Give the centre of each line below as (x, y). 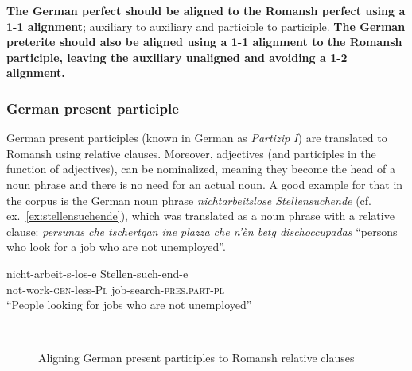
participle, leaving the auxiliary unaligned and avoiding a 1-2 (177, 57)
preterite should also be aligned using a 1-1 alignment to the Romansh (204, 42)
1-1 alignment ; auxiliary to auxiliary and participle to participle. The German (206, 26)
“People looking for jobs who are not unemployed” (129, 305)
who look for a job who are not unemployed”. (116, 247)
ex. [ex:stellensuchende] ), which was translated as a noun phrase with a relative (200, 216)
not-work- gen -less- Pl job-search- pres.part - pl (115, 289)
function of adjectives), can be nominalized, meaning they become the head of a (201, 169)
